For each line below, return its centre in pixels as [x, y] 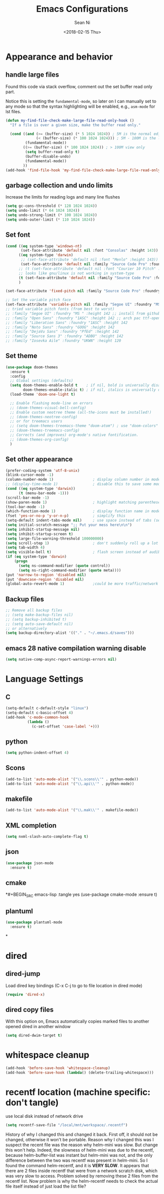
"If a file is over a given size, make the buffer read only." [75, 125]
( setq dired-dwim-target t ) [34, 1035]
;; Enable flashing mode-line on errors [51, 403]
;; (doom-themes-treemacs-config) [45, 430]
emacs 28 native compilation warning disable [76, 648]
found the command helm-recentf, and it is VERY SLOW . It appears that [77, 1165]
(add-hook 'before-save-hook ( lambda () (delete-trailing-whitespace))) [80, 1073]
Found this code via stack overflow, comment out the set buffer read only [79, 86]
